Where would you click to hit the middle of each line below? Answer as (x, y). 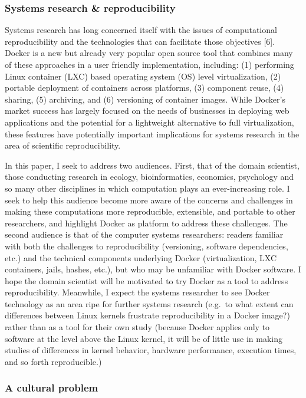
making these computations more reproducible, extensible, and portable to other (150, 211)
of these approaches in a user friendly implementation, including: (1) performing (149, 64)
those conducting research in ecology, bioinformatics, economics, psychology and (149, 177)
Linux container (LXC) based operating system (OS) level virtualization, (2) (143, 76)
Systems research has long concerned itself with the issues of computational (141, 30)
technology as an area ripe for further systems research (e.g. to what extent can (149, 303)
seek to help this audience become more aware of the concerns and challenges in (149, 200)
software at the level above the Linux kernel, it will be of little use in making (144, 338)
